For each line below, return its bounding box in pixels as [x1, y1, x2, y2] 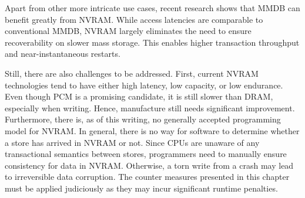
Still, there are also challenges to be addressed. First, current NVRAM [5, 67, 259, 79]
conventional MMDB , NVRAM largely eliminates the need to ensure [5, 25, 252, 37]
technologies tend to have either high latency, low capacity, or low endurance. [5, 78, 283, 91]
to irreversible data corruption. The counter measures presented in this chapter [5, 170, 290, 183]
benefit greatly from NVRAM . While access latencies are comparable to [5, 13, 263, 25]
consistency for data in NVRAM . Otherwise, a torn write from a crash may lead [5, 159, 294, 171]
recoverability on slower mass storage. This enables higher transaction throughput [5, 36, 300, 48]
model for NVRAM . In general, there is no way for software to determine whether [5, 124, 300, 136]
